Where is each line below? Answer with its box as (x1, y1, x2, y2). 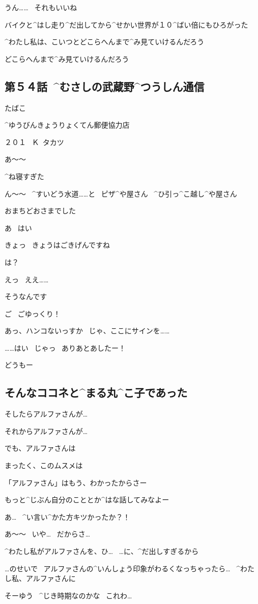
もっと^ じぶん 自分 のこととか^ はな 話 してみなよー (5, 494, 169, 505)
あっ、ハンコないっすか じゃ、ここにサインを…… (5, 325, 170, 336)
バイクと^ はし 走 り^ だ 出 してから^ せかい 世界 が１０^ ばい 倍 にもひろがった (5, 19, 248, 30)
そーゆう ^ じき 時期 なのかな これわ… (5, 590, 132, 600)
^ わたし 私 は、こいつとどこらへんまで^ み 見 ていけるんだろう (5, 36, 205, 47)
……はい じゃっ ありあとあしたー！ (5, 342, 126, 353)
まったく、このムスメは (5, 460, 83, 471)
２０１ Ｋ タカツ (5, 136, 64, 147)
